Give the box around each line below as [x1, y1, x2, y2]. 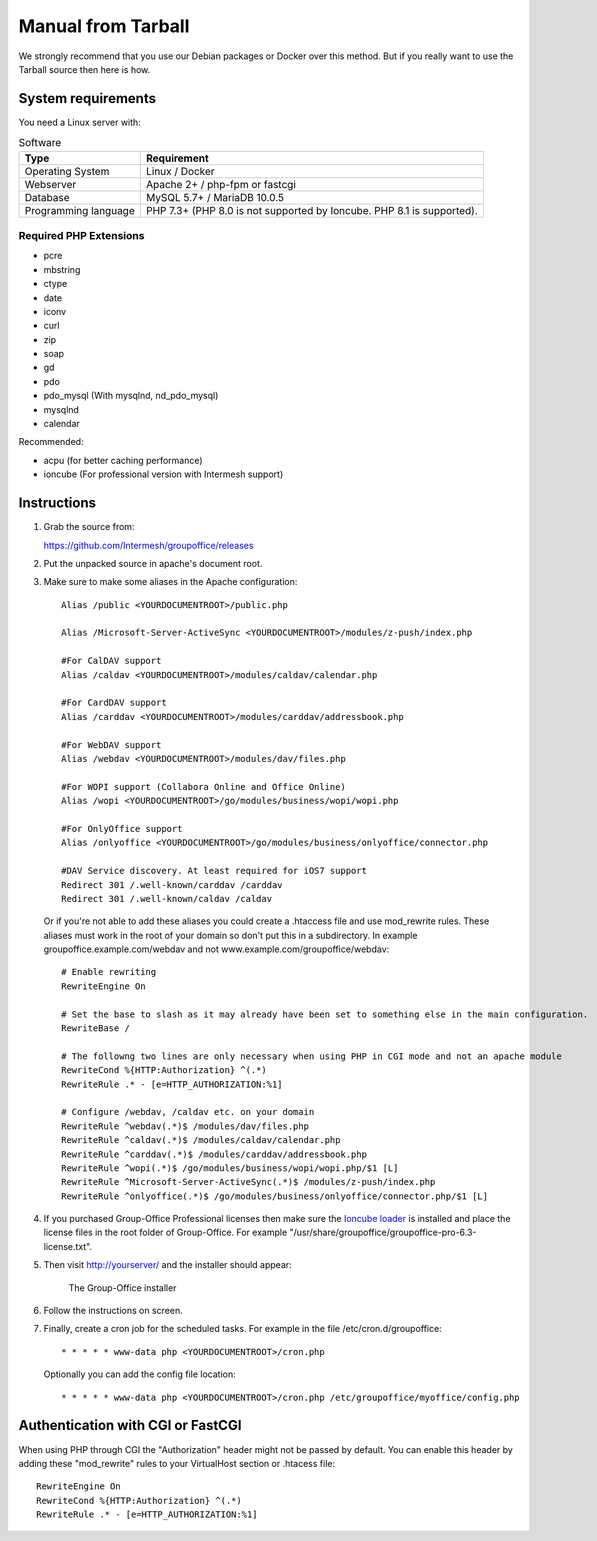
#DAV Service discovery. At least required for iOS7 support [61, 865, 367, 877]
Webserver [24, 177, 77, 191]
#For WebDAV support [61, 739, 162, 750]
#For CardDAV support [61, 697, 167, 709]
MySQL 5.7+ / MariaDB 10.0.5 [145, 190, 285, 204]
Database [24, 190, 70, 204]
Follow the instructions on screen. [43, 1305, 184, 1317]
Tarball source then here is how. [18, 63, 151, 75]
